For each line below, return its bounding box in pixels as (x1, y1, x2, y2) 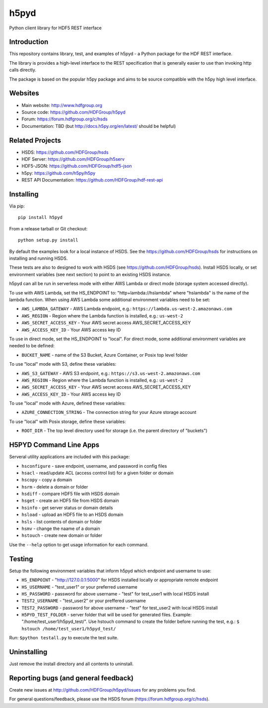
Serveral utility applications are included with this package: (9, 454, 130, 460)
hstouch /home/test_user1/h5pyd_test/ (21, 626, 116, 631)
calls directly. (9, 67, 37, 73)
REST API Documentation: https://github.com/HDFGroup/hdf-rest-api (21, 177, 163, 183)
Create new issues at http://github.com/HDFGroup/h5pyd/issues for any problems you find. (9, 687, 196, 693)
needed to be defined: (9, 343, 55, 349)
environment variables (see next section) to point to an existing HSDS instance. (9, 271, 171, 277)
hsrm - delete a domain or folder (21, 484, 88, 490)
